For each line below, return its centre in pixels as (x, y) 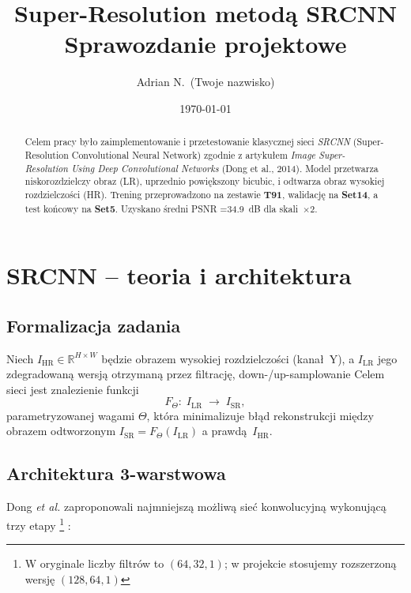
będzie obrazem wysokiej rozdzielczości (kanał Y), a (228, 358)
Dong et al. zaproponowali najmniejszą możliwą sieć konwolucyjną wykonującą (196, 507)
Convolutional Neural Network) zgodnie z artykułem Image (194, 154)
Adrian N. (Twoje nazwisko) (205, 82)
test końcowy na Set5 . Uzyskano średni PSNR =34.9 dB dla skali (162, 208)
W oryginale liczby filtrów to (94, 563)
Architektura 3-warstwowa (116, 473)
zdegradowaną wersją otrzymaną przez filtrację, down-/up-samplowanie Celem (196, 374)
